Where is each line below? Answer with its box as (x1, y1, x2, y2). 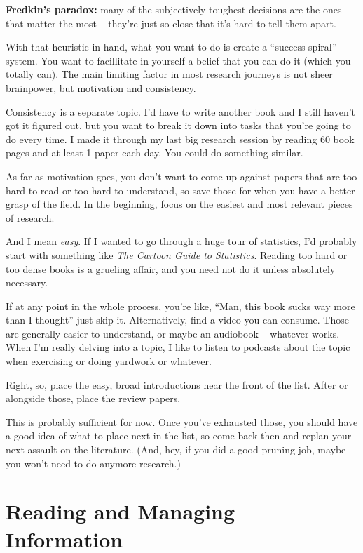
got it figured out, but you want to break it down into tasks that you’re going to (6, 118, 351, 133)
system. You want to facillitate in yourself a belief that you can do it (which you (6, 53, 351, 67)
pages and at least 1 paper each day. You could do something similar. (6, 145, 303, 160)
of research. (6, 210, 55, 225)
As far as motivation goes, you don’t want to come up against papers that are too (6, 168, 357, 183)
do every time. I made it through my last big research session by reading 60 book (6, 131, 355, 146)
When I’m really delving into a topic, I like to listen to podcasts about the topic (6, 340, 350, 354)
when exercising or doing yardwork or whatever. (6, 354, 212, 368)
